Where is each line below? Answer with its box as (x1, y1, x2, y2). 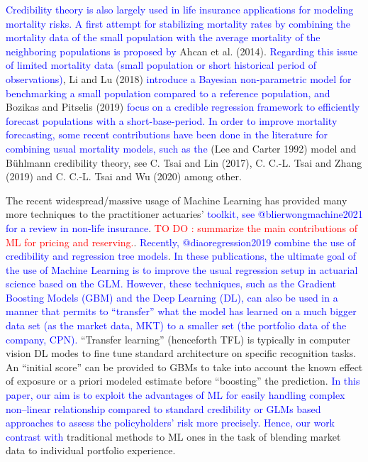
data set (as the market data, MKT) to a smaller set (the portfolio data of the (6, 318, 347, 333)
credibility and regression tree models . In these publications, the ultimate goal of (6, 248, 357, 263)
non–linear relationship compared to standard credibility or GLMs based (6, 401, 321, 416)
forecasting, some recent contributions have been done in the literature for (6, 127, 328, 142)
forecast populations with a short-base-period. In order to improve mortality (6, 113, 338, 128)
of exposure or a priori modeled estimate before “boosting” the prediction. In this (6, 373, 360, 388)
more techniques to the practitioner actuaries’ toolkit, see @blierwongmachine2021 (6, 207, 363, 221)
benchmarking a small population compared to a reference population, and (6, 85, 330, 100)
